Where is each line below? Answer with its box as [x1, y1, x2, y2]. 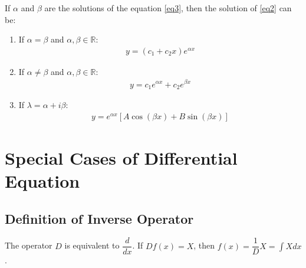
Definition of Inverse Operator [5, 209, 194, 227]
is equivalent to [64, 239, 120, 251]
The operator [5, 239, 52, 251]
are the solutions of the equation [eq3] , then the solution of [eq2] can [44, 2, 292, 14]
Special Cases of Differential [5, 145, 238, 169]
